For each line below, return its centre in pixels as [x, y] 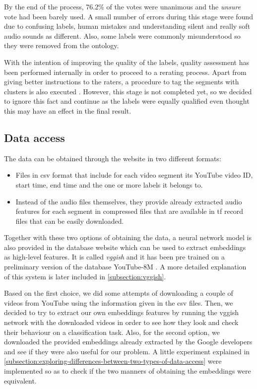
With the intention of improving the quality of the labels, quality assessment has [127, 62]
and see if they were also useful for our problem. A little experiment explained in [127, 351]
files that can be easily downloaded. [70, 221]
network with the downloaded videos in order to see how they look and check [121, 322]
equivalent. [20, 380]
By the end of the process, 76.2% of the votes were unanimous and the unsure [123, 6]
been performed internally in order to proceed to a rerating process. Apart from [125, 72]
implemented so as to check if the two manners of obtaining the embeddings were [128, 371]
